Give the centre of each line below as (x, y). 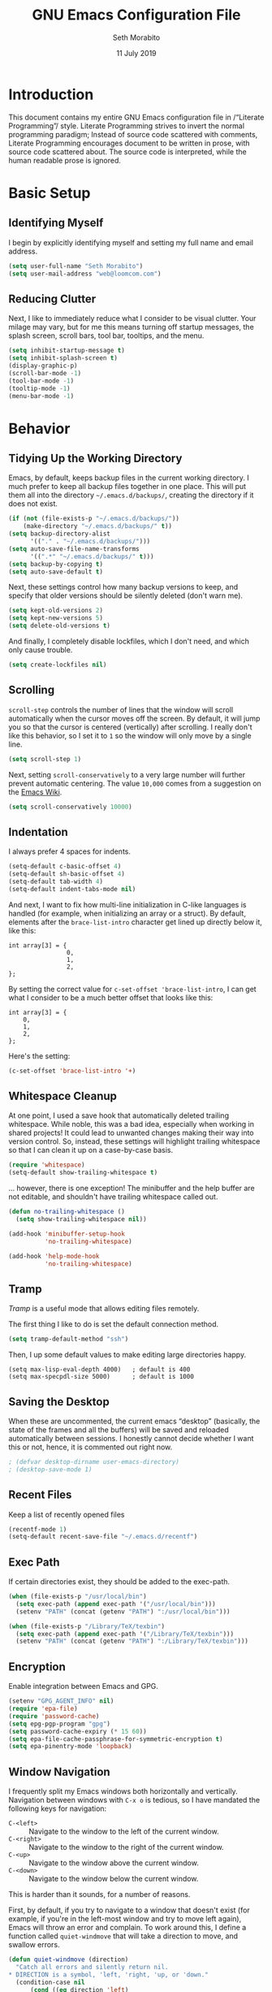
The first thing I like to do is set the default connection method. (114, 1324)
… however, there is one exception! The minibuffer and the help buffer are (132, 1189)
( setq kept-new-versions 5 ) (56, 618)
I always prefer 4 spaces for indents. (70, 851)
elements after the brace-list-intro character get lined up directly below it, (135, 922)
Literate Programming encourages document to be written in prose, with (129, 143)
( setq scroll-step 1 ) (45, 759)
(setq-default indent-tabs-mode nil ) (72, 889)
